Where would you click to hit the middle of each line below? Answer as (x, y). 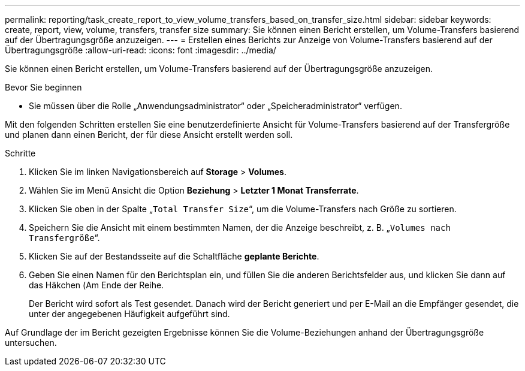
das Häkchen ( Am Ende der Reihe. (96, 285)
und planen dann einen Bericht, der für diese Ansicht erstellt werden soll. (149, 135)
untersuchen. (31, 343)
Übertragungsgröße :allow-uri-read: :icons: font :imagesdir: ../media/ (141, 50)
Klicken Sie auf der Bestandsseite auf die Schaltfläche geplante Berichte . (174, 256)
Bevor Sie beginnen (43, 87)
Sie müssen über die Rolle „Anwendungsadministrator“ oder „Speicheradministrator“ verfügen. (215, 106)
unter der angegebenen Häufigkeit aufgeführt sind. (129, 314)
